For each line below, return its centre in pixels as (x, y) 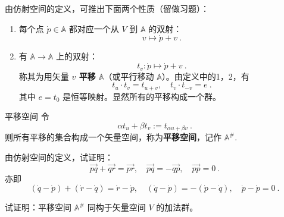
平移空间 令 (27, 116)
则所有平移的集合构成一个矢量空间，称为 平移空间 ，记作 (113, 137)
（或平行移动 (129, 76)
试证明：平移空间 (38, 207)
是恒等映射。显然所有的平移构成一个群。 (142, 96)
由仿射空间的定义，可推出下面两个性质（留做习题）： (107, 8)
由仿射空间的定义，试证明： (59, 157)
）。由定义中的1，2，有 (205, 76)
